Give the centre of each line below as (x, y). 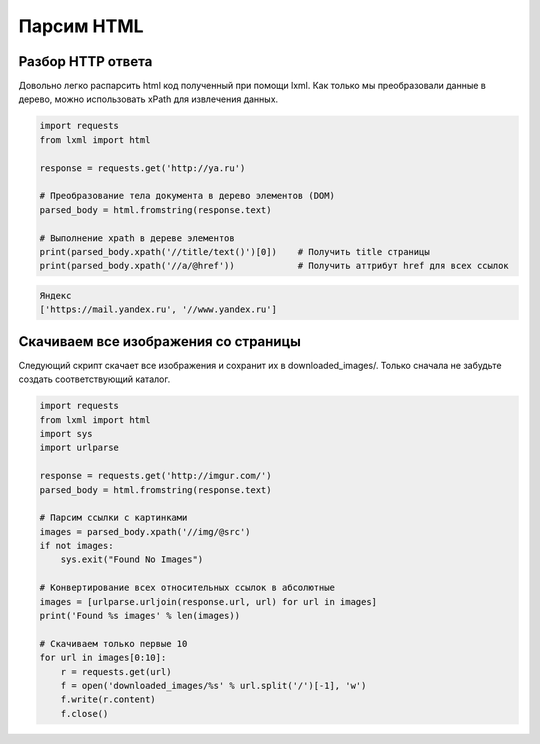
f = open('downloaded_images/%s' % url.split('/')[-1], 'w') (213, 685)
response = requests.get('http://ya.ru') (142, 168)
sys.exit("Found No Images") (132, 559)
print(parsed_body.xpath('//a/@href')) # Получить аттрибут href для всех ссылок (274, 266)
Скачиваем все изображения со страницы (160, 341)
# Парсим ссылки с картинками (113, 518)
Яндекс (55, 295)
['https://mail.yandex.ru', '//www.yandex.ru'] (158, 309)
